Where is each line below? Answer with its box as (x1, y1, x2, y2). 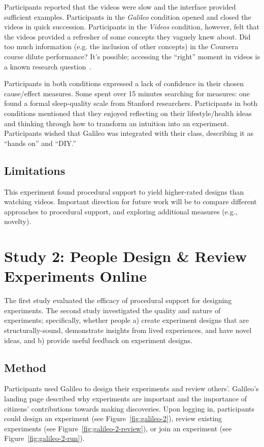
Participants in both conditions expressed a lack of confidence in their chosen (4, 78, 244, 89)
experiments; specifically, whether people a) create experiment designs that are (4, 315, 249, 325)
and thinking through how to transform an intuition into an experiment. (4, 118, 229, 128)
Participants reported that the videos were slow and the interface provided (4, 2, 236, 12)
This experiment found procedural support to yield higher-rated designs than (4, 186, 244, 197)
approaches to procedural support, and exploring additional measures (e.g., (4, 206, 238, 216)
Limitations (4, 162, 65, 178)
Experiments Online (4, 266, 147, 286)
